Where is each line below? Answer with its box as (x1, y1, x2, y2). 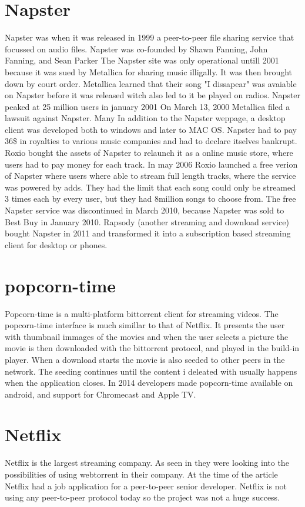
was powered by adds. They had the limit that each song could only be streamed (5, 181, 296, 193)
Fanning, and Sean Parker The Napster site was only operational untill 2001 (5, 54, 279, 66)
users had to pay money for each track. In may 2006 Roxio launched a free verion (5, 158, 298, 170)
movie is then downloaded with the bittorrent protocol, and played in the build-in (5, 342, 300, 354)
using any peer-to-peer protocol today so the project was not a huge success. (5, 491, 280, 503)
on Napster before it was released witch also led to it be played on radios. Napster (5, 89, 301, 101)
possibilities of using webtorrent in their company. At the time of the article (5, 468, 278, 480)
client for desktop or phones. (5, 238, 108, 251)
